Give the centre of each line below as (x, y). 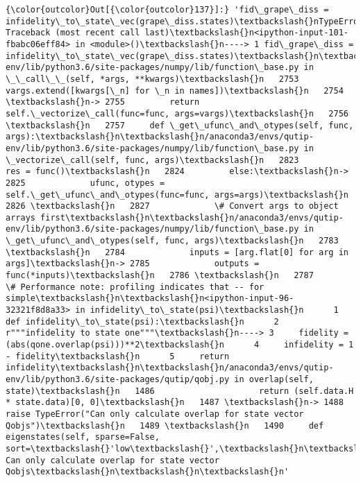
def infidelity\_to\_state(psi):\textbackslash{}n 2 (142, 321)
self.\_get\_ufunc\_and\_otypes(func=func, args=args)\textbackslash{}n (177, 195)
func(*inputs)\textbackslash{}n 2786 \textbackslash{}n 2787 (160, 276)
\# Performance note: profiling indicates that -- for (135, 287)
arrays (20, 217)
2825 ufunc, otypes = (85, 183)
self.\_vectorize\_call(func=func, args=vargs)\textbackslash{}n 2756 (177, 113)
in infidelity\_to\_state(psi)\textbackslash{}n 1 (207, 310)
